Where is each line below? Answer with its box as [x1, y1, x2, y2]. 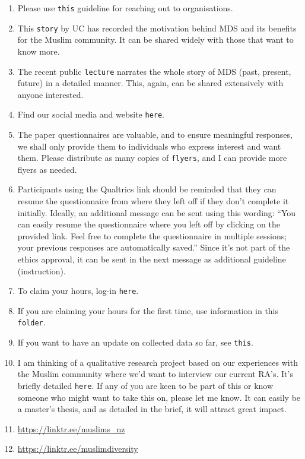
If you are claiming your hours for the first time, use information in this [17, 304, 279, 316]
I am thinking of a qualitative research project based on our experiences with [17, 356, 298, 368]
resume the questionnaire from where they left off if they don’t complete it [17, 195, 289, 207]
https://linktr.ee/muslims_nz [17, 422, 125, 435]
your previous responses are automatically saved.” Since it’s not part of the [17, 241, 290, 254]
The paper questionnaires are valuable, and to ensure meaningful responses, [17, 128, 293, 140]
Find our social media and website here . [17, 108, 165, 121]
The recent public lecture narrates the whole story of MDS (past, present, [17, 65, 291, 77]
